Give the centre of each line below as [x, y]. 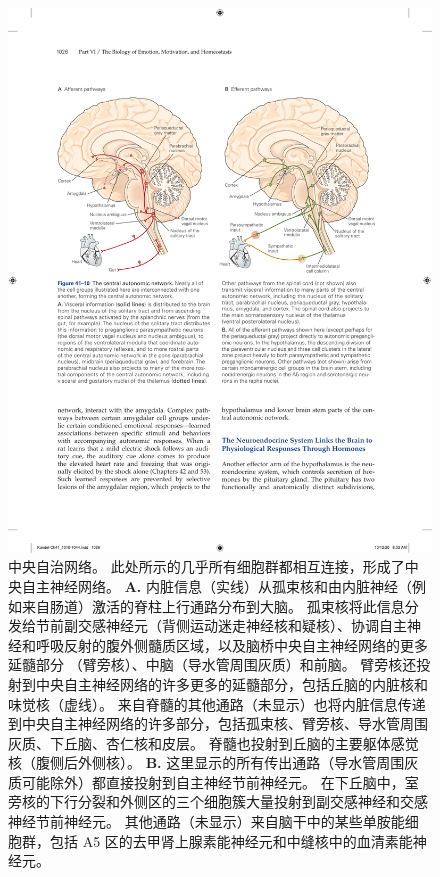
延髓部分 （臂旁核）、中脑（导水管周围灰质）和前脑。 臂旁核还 [212, 664]
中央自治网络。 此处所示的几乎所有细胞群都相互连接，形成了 [206, 566]
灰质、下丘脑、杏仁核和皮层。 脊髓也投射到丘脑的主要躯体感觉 [213, 742]
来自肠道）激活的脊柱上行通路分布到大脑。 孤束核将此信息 [213, 605]
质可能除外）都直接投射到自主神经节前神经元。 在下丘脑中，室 [213, 781]
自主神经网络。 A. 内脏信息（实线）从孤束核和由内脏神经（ [216, 585]
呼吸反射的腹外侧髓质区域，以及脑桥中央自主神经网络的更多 [231, 644]
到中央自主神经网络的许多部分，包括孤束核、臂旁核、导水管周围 [218, 723]
